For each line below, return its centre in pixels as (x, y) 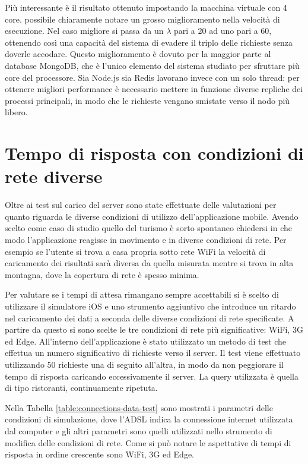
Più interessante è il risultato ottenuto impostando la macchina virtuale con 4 (146, 7)
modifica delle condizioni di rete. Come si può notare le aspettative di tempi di (148, 442)
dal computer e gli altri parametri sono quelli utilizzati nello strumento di (139, 430)
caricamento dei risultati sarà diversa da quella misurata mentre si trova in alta (149, 263)
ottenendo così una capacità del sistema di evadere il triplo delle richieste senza (149, 42)
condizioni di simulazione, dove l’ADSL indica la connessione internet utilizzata (149, 419)
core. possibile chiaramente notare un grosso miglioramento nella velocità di (142, 19)
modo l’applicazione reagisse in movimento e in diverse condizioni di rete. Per (146, 240)
